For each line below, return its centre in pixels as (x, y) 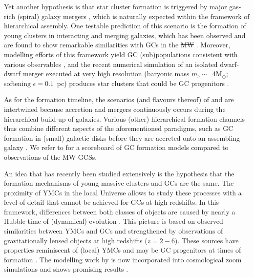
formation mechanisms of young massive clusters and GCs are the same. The (119, 183)
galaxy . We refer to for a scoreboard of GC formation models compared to (116, 147)
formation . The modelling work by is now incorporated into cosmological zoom (123, 259)
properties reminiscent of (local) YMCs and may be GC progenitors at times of (123, 250)
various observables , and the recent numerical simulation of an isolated (111, 64)
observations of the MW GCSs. (51, 157)
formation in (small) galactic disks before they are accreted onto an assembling (122, 138)
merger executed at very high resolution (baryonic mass (106, 74)
